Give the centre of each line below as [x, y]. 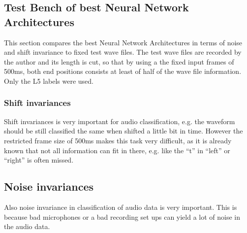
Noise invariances [49, 186]
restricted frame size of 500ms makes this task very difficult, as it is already [118, 140]
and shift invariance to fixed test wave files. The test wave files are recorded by [123, 52]
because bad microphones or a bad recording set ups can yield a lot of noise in [122, 216]
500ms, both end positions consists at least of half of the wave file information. [123, 71]
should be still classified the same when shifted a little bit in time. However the [123, 131]
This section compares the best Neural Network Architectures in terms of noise [123, 42]
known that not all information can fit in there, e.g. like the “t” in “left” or [117, 150]
